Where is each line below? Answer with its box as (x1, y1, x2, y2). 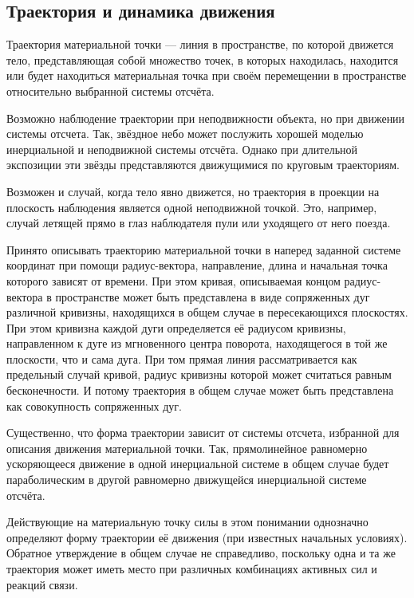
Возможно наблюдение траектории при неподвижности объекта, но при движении (6, 109, 405, 126)
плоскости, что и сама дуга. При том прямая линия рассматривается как (6, 350, 357, 367)
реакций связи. (6, 576, 78, 592)
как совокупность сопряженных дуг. (6, 397, 182, 414)
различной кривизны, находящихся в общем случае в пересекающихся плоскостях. (6, 304, 408, 321)
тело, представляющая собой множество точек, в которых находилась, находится (6, 51, 399, 68)
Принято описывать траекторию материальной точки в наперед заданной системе (6, 241, 401, 258)
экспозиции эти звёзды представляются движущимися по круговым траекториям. (6, 156, 400, 173)
